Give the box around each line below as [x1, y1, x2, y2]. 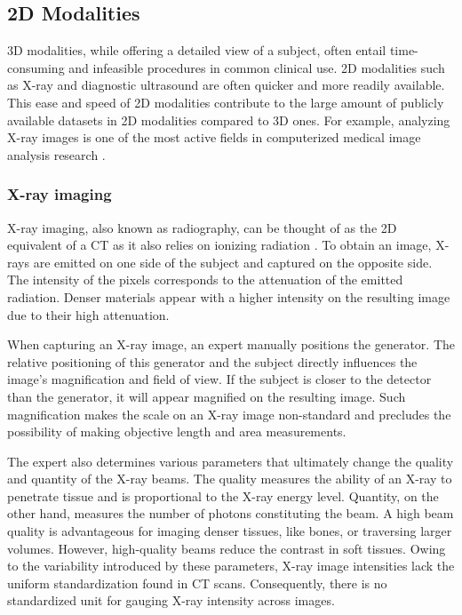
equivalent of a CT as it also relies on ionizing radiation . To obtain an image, [7, 236, 432, 254]
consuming [7, 58, 65, 76]
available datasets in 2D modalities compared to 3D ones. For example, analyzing [7, 110, 450, 129]
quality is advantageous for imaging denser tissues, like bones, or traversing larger [7, 522, 452, 540]
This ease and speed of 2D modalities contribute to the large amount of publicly [7, 92, 444, 111]
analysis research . [7, 145, 106, 164]
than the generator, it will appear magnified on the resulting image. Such [7, 387, 406, 405]
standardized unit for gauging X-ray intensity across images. [7, 591, 335, 610]
